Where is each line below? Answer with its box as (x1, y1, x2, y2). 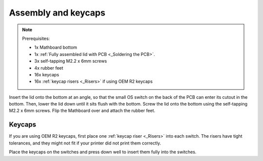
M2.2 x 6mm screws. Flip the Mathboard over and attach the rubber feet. (9, 107, 155, 114)
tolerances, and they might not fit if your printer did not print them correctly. (9, 140, 161, 146)
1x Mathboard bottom (34, 44, 77, 51)
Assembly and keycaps (9, 7, 106, 18)
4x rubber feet (34, 65, 63, 71)
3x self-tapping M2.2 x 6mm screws (34, 58, 107, 64)
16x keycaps (34, 72, 59, 77)
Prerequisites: (22, 36, 50, 41)
